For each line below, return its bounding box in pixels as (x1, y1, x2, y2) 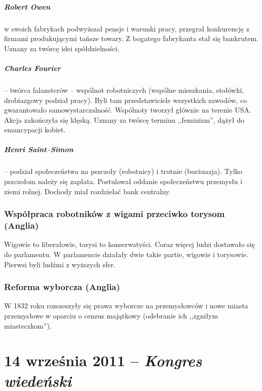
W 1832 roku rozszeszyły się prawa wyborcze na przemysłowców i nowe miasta (4, 300, 248, 311)
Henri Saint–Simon (4, 144, 73, 155)
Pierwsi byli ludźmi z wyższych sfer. (4, 259, 116, 269)
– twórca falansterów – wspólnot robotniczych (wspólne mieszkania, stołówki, (4, 84, 244, 95)
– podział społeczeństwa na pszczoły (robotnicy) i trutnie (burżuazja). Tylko (4, 166, 242, 176)
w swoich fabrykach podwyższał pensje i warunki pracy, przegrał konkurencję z (4, 23, 249, 33)
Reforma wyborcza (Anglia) (4, 280, 120, 293)
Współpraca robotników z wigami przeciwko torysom (4, 207, 225, 220)
